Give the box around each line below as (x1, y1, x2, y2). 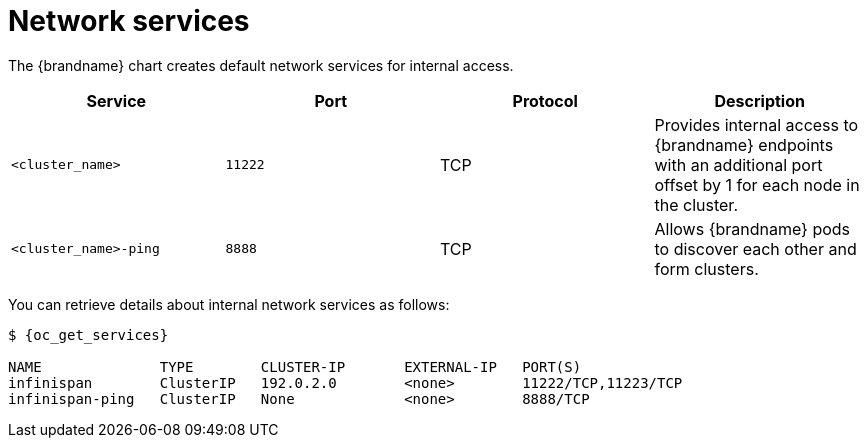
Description (714, 90, 805, 111)
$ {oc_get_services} (8, 326, 169, 343)
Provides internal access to (654, 114, 859, 135)
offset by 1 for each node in (654, 174, 860, 195)
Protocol (512, 90, 578, 111)
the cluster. (654, 194, 738, 215)
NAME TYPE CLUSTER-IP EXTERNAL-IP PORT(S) (8, 358, 582, 375)
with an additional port (654, 154, 823, 175)
